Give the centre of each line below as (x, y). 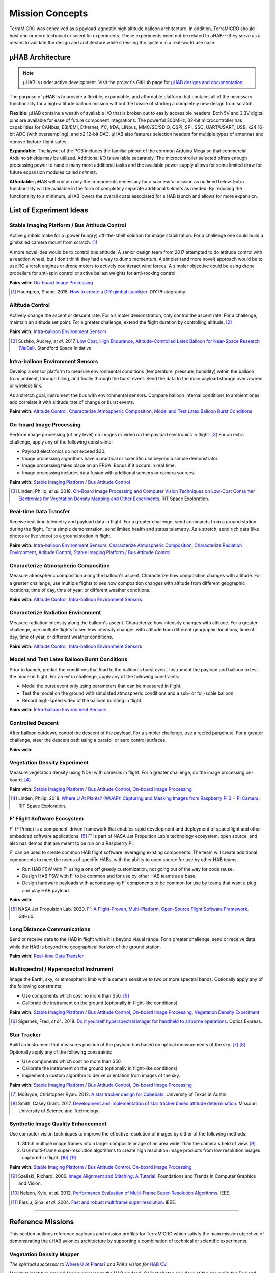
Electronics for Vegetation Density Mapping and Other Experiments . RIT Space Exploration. (114, 499)
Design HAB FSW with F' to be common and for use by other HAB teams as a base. (109, 876)
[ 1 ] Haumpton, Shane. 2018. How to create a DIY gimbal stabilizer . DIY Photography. (99, 292)
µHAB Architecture (40, 57)
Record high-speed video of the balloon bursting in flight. (82, 700)
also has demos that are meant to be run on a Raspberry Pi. (72, 843)
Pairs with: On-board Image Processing (51, 283)
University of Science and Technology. (59, 1111)
